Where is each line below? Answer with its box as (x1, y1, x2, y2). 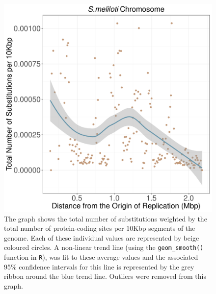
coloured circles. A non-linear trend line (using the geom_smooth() (4, 242, 204, 252)
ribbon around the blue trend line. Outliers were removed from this (4, 271, 206, 281)
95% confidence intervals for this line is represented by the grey (4, 261, 194, 271)
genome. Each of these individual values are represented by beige (4, 232, 199, 243)
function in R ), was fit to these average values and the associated (4, 252, 198, 262)
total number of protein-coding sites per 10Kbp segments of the (4, 223, 195, 233)
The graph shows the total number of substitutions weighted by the (4, 213, 207, 223)
